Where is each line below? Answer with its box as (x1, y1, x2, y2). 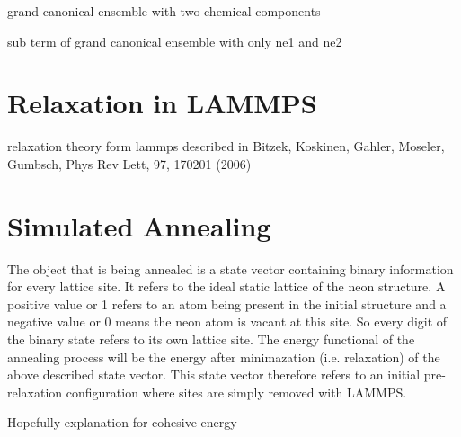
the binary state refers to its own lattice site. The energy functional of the (7, 330, 415, 348)
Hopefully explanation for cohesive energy (7, 413, 237, 432)
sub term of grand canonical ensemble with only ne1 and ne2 (7, 31, 342, 50)
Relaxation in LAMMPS (7, 85, 317, 121)
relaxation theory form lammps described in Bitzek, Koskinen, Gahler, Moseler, (7, 137, 445, 156)
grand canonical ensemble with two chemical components (7, 2, 321, 20)
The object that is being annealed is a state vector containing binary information (7, 259, 454, 278)
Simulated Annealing (7, 207, 271, 244)
